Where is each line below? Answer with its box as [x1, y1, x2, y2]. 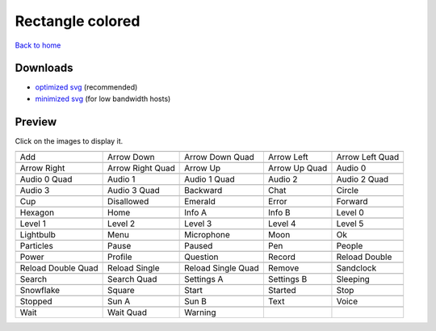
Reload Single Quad [184, 262, 260, 274]
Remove [267, 262, 300, 274]
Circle [336, 185, 359, 196]
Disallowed [107, 196, 149, 207]
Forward [336, 196, 368, 207]
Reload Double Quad [19, 262, 99, 274]
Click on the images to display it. [15, 136, 124, 145]
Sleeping [336, 274, 371, 285]
